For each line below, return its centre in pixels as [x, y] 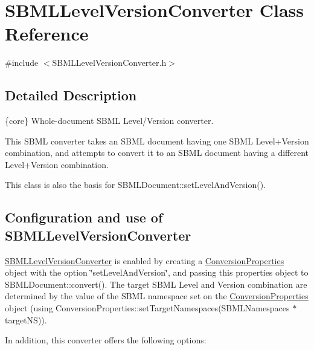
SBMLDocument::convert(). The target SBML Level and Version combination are [156, 284]
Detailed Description [71, 95]
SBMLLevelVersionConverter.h [109, 63]
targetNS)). [26, 319]
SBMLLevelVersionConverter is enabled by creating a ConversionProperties [145, 260]
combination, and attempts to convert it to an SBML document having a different [157, 153]
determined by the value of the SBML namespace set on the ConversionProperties [157, 296]
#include [22, 63]
